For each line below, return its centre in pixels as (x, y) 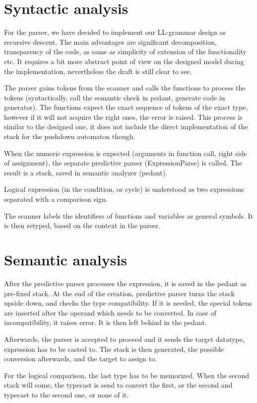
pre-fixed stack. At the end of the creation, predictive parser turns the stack (119, 293)
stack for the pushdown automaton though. (70, 136)
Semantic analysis (66, 259)
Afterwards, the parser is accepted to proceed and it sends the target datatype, (124, 339)
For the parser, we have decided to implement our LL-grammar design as (115, 32)
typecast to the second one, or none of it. (66, 394)
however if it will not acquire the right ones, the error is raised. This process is (123, 117)
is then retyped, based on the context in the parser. (82, 225)
